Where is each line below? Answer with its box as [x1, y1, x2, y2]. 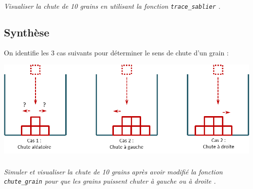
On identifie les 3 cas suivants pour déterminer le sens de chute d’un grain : [4, 48, 229, 58]
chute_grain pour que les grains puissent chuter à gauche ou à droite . [4, 176, 216, 186]
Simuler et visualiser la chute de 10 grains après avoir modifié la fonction [4, 166, 223, 176]
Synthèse [4, 25, 50, 40]
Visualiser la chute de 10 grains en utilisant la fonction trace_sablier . [4, 1, 221, 11]
